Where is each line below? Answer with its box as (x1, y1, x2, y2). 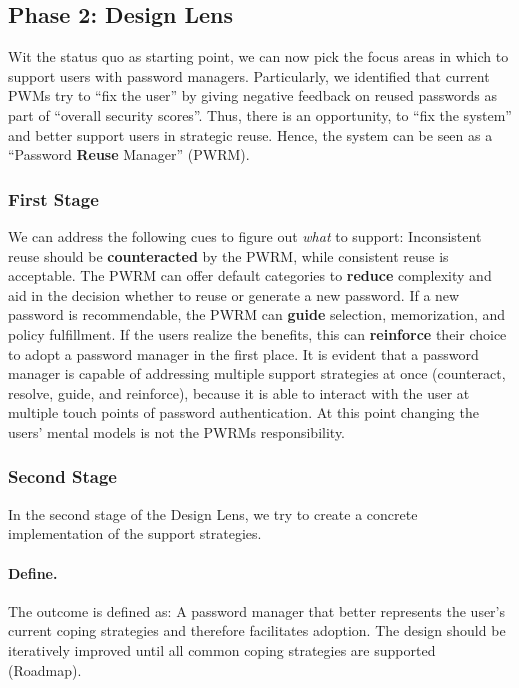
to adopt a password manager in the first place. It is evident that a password (8, 343, 479, 364)
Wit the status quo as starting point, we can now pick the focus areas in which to (8, 46, 509, 67)
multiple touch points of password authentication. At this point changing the (8, 402, 479, 423)
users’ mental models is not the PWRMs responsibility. (8, 421, 346, 442)
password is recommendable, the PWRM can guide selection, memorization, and (8, 304, 506, 325)
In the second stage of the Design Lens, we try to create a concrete (8, 503, 418, 524)
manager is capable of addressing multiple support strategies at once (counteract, (8, 363, 506, 384)
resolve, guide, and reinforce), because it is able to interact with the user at (8, 382, 470, 403)
